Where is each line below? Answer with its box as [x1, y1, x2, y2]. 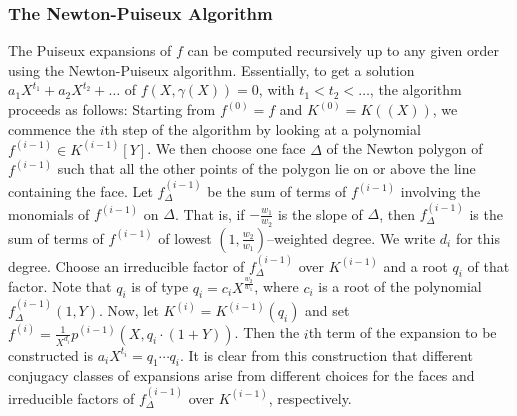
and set [305, 300, 350, 321]
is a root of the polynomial [318, 276, 482, 297]
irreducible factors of [8, 387, 135, 408]
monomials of [8, 203, 90, 224]
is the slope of [277, 203, 363, 224]
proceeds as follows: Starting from [8, 99, 216, 119]
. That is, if [174, 203, 245, 224]
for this [455, 227, 500, 248]
